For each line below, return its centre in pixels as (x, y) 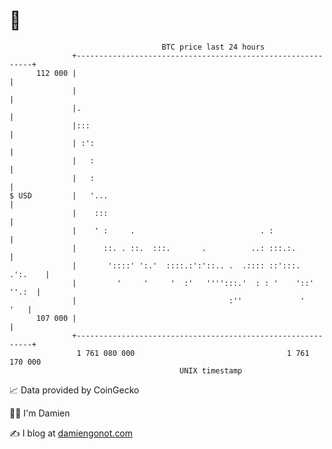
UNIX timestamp (211, 370)
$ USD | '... (59, 195)
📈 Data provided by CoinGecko (74, 390)
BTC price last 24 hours (213, 47)
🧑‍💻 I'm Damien (40, 413)
